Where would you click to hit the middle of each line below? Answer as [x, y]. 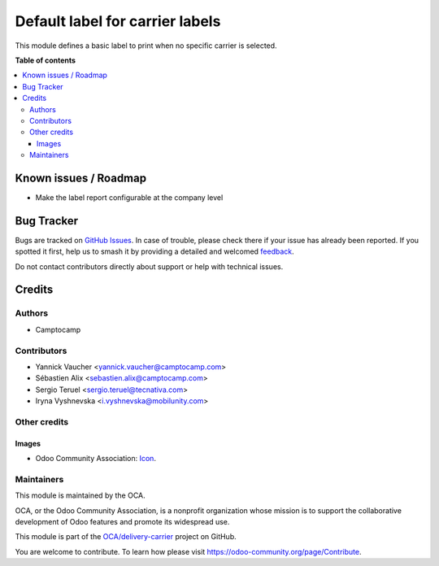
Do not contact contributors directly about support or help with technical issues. [149, 266]
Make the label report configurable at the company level [129, 197]
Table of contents [46, 60]
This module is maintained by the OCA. [80, 495]
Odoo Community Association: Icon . [96, 459]
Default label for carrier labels [118, 21]
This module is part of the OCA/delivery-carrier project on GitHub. [126, 537]
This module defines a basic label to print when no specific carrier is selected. [146, 46]
